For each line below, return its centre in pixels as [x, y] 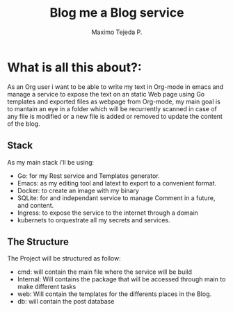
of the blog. [24, 124]
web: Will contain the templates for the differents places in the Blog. [114, 294]
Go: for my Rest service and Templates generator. [88, 176]
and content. [35, 205]
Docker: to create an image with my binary [78, 190]
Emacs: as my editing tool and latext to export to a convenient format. [117, 183]
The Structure [38, 241]
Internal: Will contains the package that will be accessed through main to [121, 279]
